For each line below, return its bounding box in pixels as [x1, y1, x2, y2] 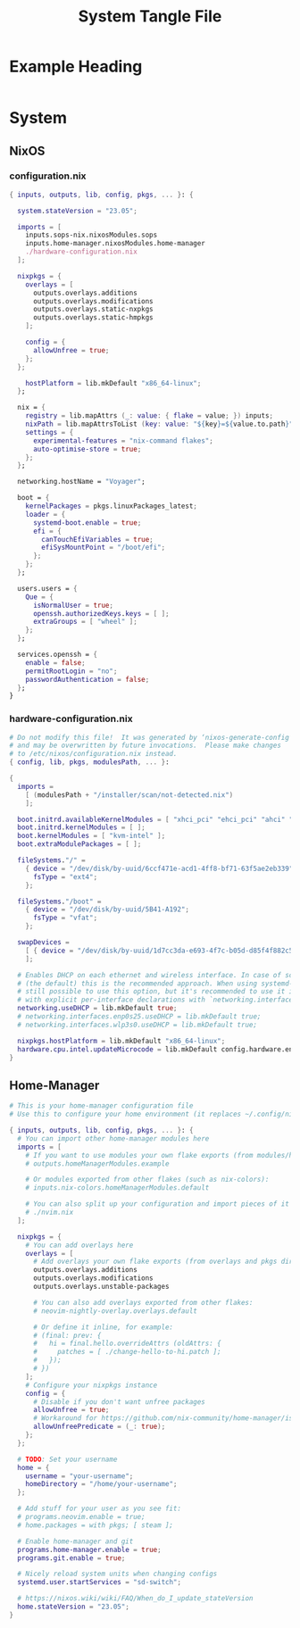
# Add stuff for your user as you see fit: [17, 1504, 181, 1514]
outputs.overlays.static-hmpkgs [32, 313, 154, 322]
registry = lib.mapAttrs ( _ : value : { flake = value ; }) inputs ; [25, 411, 274, 420]
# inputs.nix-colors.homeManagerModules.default [25, 1184, 210, 1192]
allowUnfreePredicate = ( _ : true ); [32, 1422, 166, 1432]
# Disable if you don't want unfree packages [32, 1397, 205, 1407]
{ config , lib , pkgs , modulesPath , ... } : [9, 758, 170, 767]
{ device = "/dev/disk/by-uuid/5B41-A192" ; [25, 905, 190, 914]
